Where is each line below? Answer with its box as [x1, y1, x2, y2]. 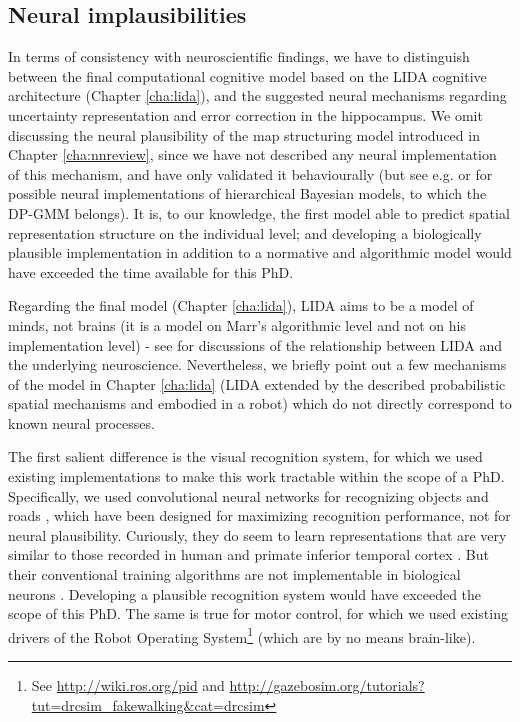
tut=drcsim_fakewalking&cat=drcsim [31, 694, 265, 715]
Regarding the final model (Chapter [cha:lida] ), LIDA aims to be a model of [8, 295, 474, 316]
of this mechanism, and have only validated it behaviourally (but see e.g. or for [8, 163, 493, 184]
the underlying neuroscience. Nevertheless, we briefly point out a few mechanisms [8, 354, 507, 375]
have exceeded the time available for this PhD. [8, 261, 294, 282]
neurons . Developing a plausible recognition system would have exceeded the [8, 583, 482, 604]
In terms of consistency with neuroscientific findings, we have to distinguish [8, 46, 470, 67]
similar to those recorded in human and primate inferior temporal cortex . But [8, 544, 489, 565]
